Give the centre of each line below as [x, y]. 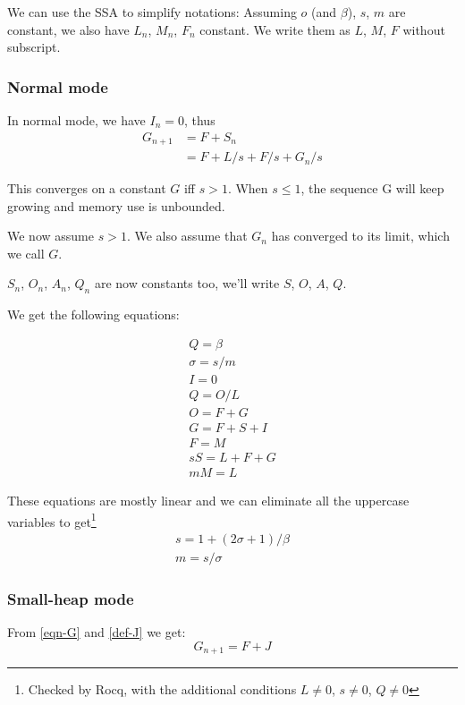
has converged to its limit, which [360, 236]
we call [26, 253]
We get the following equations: [93, 314]
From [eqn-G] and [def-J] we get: [97, 632]
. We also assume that [187, 236]
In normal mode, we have [76, 120]
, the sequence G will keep [372, 188]
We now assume [51, 236]
